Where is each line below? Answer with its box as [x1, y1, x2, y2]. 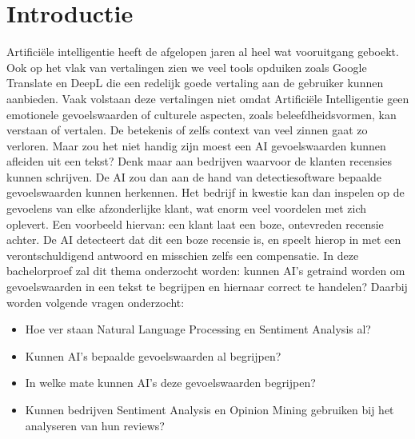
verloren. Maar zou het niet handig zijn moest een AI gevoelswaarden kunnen [6, 137, 386, 154]
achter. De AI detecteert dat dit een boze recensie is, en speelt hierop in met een [6, 231, 401, 248]
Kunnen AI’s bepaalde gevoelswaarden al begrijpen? [25, 347, 281, 364]
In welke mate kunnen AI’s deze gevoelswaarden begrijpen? [25, 374, 316, 391]
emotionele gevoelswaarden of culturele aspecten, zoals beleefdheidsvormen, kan [6, 106, 397, 122]
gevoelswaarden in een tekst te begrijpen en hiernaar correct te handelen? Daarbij [6, 278, 408, 295]
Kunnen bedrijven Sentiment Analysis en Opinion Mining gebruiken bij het [25, 401, 394, 417]
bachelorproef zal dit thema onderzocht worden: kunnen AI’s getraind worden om [6, 262, 405, 279]
